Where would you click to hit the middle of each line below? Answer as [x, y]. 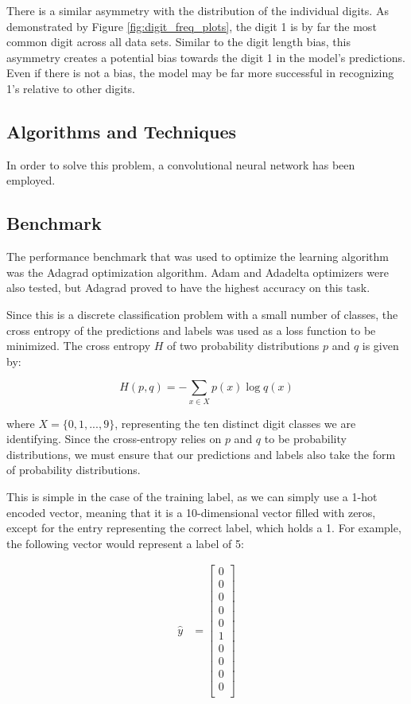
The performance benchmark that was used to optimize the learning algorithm [198, 257]
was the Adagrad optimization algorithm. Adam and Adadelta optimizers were [198, 272]
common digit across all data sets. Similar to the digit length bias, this [178, 42]
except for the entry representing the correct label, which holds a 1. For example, [204, 528]
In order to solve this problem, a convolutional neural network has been [181, 164]
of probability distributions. [74, 470]
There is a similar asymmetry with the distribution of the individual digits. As [198, 10]
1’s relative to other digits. [71, 88]
